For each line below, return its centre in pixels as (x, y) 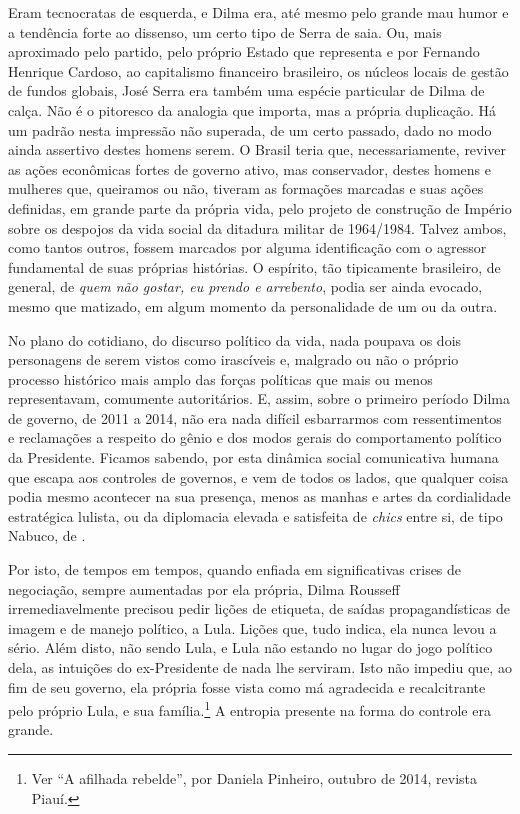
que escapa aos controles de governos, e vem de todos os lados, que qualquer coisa (258, 476)
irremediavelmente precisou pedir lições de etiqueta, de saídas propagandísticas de (259, 608)
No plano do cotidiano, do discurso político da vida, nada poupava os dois (235, 339)
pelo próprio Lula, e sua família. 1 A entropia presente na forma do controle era (249, 708)
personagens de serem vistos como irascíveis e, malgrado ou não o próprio (233, 359)
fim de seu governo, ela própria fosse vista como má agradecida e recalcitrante (247, 686)
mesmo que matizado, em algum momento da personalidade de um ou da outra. (253, 305)
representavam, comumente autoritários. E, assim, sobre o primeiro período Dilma (259, 398)
